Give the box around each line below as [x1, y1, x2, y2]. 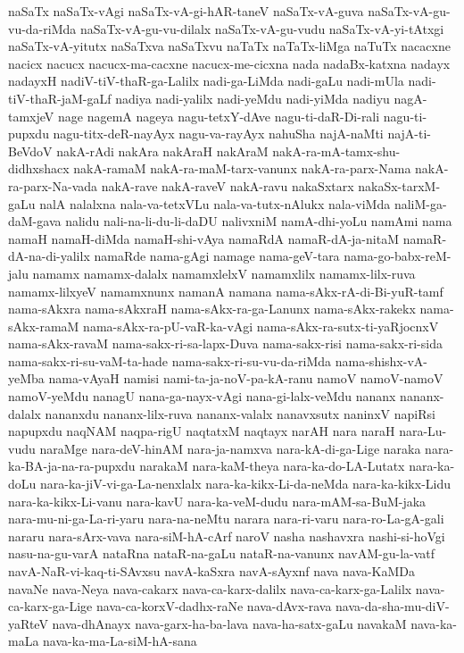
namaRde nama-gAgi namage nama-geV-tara [94, 247, 340, 265]
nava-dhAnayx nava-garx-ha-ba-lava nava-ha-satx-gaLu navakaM [52, 614, 407, 632]
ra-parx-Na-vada [8, 176, 98, 195]
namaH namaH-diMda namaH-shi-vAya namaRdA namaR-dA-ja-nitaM [8, 229, 399, 247]
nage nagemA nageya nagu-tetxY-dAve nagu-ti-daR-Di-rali [57, 106, 380, 125]
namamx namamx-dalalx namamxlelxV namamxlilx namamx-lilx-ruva [32, 264, 416, 282]
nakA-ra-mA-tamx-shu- [272, 141, 401, 160]
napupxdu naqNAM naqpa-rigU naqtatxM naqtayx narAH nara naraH [8, 422, 395, 440]
